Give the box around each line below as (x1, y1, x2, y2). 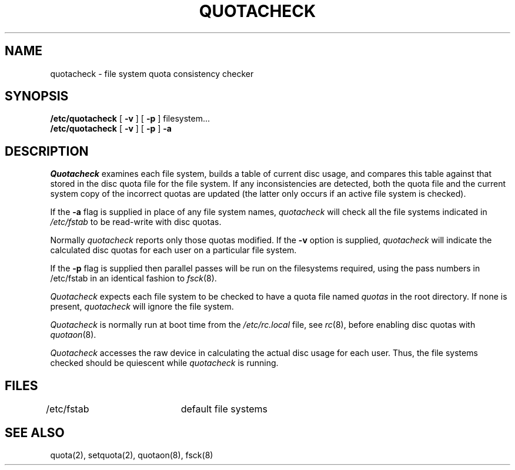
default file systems (180, 403, 267, 415)
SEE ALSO (5, 425, 65, 440)
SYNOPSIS (5, 89, 69, 104)
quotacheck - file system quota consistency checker (50, 68, 254, 79)
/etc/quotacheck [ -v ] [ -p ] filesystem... (50, 113, 210, 124)
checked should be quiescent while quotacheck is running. (50, 358, 279, 368)
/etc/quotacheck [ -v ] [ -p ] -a (50, 123, 172, 134)
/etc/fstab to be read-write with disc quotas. (50, 217, 222, 227)
